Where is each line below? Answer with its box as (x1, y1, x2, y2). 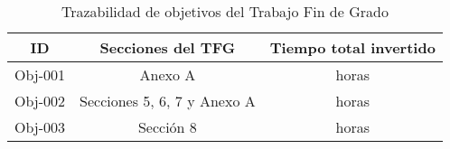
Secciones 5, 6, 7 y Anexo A (80, 90, 256, 111)
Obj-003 (14, 116, 66, 137)
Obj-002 (14, 90, 66, 111)
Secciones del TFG (99, 37, 236, 58)
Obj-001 (14, 64, 66, 85)
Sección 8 (137, 116, 197, 137)
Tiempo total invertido (269, 37, 436, 58)
